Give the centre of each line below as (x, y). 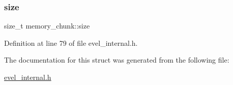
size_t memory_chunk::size (47, 26)
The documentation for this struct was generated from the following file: (117, 60)
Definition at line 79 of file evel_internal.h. (71, 42)
